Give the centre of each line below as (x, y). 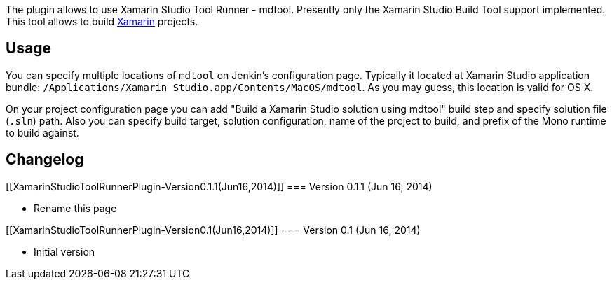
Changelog (45, 160)
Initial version (64, 251)
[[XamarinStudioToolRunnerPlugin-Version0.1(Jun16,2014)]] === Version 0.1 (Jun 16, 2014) (213, 230)
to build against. (42, 132)
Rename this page (75, 208)
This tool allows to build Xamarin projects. (102, 21)
